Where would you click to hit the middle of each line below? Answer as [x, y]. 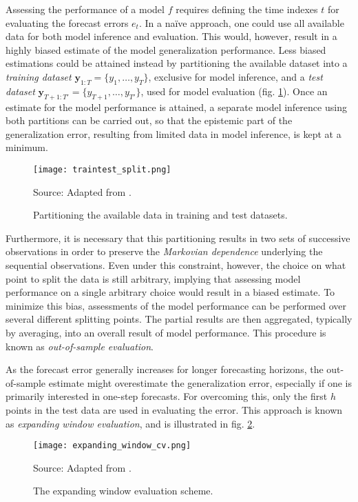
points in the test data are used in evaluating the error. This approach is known [174, 409]
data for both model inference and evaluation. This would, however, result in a [171, 36]
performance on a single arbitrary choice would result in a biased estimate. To [170, 292]
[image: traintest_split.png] [102, 169]
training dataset [39, 76]
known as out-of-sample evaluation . [80, 346]
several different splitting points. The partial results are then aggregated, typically [179, 319]
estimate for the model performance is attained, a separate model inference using [176, 107]
